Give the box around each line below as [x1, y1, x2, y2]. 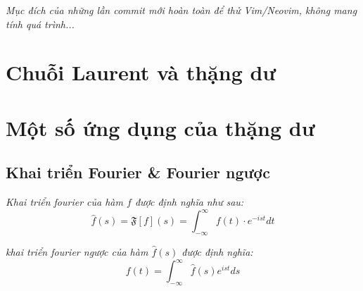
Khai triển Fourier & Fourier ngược [6, 161, 271, 183]
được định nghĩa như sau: [134, 194, 244, 209]
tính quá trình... [6, 16, 75, 31]
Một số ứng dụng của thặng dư [6, 113, 315, 142]
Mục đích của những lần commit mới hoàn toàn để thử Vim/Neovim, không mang [6, 3, 357, 17]
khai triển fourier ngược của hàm [6, 244, 148, 259]
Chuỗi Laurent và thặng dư [6, 58, 276, 87]
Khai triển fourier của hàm [6, 194, 123, 209]
